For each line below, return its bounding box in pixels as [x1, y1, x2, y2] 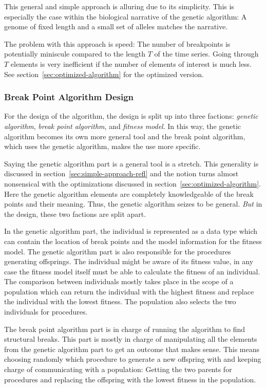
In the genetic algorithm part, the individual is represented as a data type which [4, 226, 258, 236]
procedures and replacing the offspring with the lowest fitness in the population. [4, 374, 256, 384]
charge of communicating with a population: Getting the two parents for [4, 364, 232, 375]
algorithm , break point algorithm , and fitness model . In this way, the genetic [4, 120, 241, 131]
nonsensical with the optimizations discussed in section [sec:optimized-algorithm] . [4, 178, 261, 189]
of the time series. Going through [154, 48, 259, 59]
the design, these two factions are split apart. [4, 208, 146, 219]
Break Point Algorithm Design [4, 90, 134, 103]
